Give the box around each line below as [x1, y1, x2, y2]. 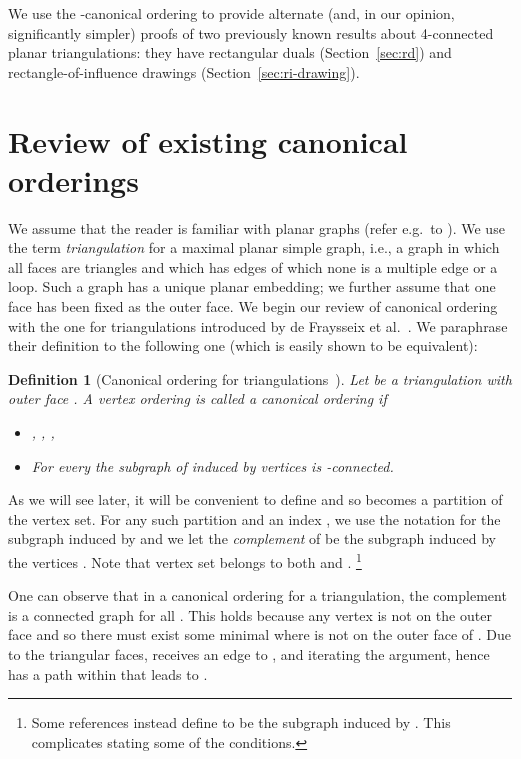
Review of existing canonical [8, 120, 408, 161]
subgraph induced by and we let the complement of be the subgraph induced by [8, 528, 496, 549]
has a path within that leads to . [8, 663, 208, 684]
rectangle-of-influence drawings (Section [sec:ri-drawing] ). [8, 61, 360, 82]
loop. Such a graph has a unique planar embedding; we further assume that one [8, 276, 496, 297]
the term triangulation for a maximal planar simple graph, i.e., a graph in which [8, 237, 500, 258]
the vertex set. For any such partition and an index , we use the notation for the [8, 508, 501, 529]
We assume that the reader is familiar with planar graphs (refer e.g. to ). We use [8, 217, 505, 238]
